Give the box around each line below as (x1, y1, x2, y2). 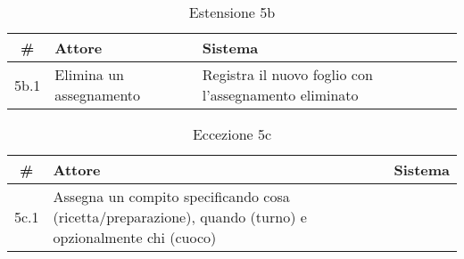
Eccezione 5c (192, 124, 272, 144)
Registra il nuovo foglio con (202, 64, 373, 85)
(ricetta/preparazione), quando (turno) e (53, 206, 307, 227)
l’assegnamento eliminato (202, 85, 359, 105)
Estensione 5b (188, 2, 276, 22)
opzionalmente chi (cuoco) (53, 227, 217, 247)
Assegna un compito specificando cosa (53, 186, 290, 206)
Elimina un (54, 64, 124, 85)
